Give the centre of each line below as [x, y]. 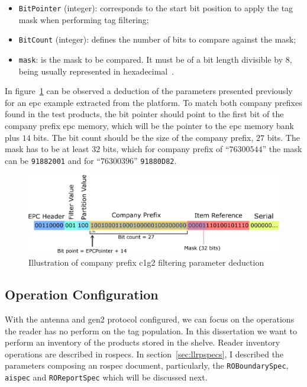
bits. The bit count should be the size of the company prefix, [143, 137]
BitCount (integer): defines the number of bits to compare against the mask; [157, 39]
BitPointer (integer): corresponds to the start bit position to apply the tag [156, 8]
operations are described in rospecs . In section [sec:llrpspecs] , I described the [144, 354]
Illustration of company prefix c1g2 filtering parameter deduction [146, 262]
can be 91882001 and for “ [53, 160]
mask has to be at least [47, 149]
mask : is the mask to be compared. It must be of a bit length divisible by [151, 59]
